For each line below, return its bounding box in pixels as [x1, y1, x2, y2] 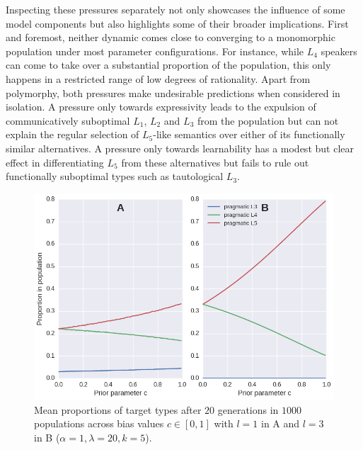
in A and [260, 416, 300, 431]
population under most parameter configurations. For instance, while [6, 43, 304, 58]
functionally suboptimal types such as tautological [6, 169, 224, 184]
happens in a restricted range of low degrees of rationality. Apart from [6, 71, 311, 86]
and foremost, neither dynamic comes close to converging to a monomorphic [6, 30, 335, 45]
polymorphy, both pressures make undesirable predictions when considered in [6, 85, 340, 100]
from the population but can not [197, 113, 339, 128]
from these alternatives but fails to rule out [121, 154, 309, 169]
